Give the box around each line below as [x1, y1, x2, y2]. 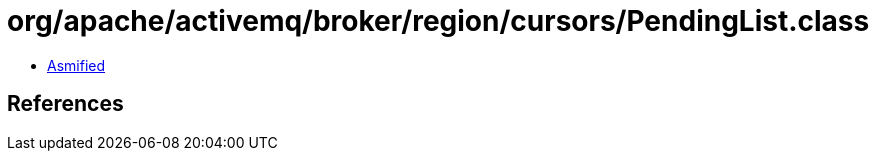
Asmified [47, 56, 106, 74]
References [7, 91, 124, 117]
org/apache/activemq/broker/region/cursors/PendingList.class [7, 4, 870, 38]
